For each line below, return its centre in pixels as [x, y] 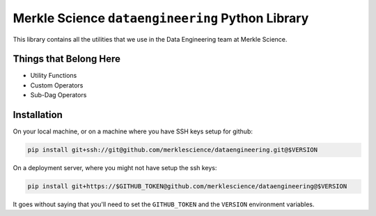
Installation [38, 115]
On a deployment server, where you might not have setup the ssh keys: [115, 168]
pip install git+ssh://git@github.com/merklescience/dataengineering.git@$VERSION [173, 150]
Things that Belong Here [67, 59]
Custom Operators [57, 85]
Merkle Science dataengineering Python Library [161, 18]
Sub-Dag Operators [58, 95]
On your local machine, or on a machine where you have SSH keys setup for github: [133, 131]
